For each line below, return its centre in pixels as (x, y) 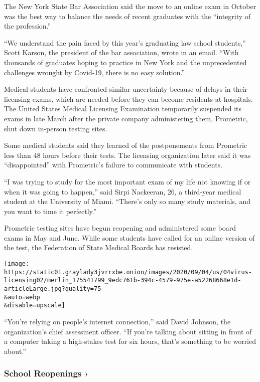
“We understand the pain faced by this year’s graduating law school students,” (125, 42)
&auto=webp (22, 297)
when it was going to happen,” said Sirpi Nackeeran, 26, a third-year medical (123, 191)
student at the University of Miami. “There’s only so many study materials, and (127, 201)
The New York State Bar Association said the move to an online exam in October (130, 6)
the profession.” (28, 26)
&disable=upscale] (35, 306)
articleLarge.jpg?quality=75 (53, 289)
